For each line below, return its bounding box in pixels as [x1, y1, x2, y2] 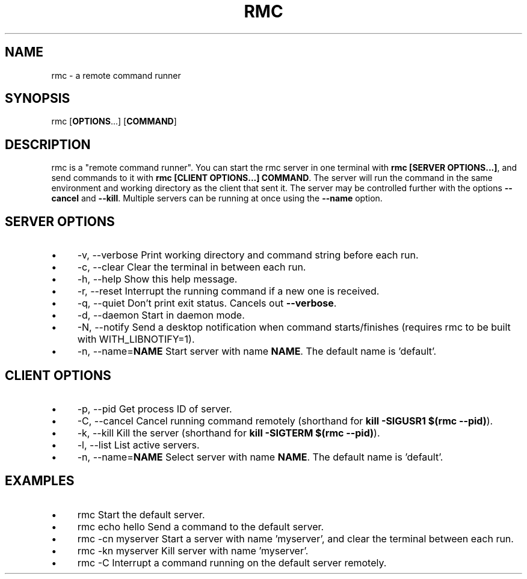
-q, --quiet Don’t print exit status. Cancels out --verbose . [77, 297, 337, 310]
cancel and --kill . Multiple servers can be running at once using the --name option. [51, 193, 383, 204]
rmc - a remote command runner [51, 70, 181, 81]
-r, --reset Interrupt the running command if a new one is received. [77, 285, 380, 298]
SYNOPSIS [5, 91, 70, 106]
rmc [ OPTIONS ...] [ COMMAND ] [51, 116, 177, 127]
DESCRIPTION [5, 136, 91, 152]
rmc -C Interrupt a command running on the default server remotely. [77, 556, 387, 569]
